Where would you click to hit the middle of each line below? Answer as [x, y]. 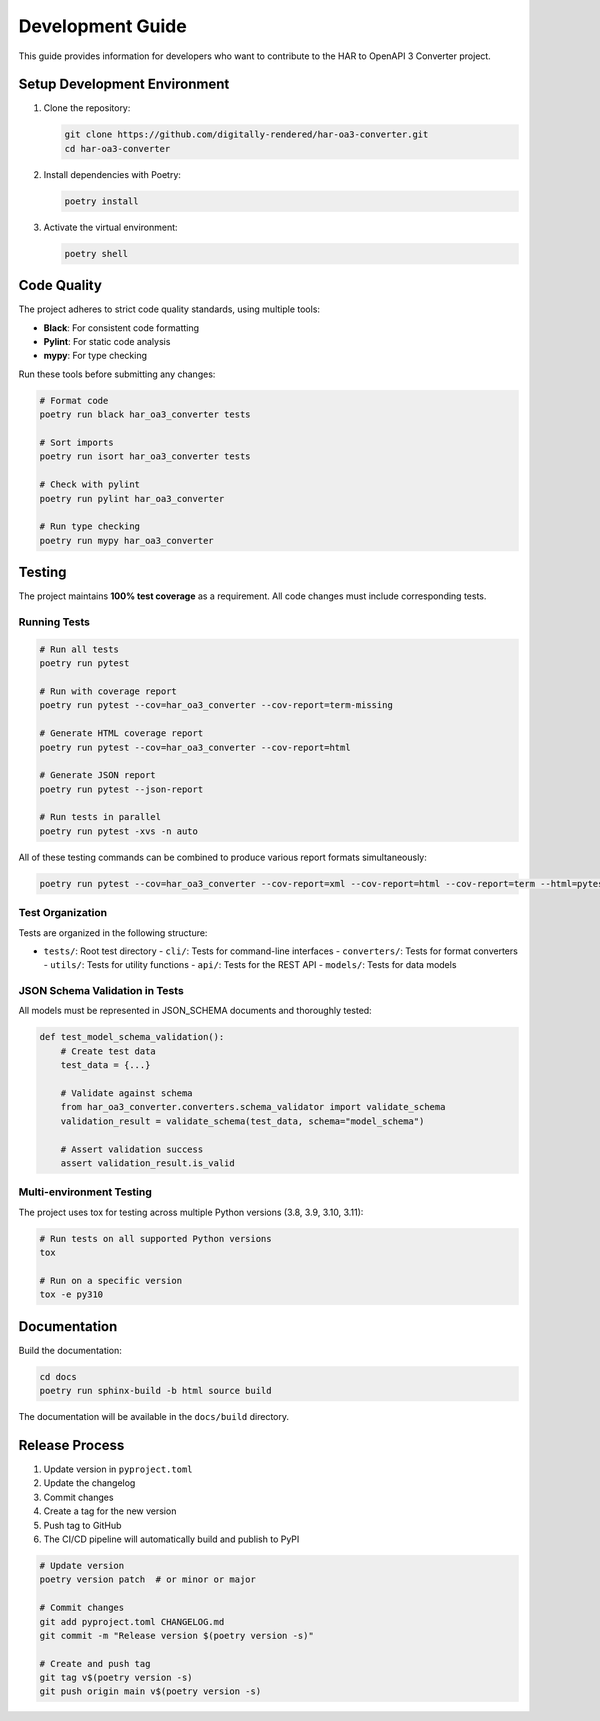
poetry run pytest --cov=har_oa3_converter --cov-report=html [195, 747]
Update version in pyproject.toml [118, 1469]
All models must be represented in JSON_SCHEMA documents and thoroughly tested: [195, 1011]
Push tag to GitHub [82, 1525]
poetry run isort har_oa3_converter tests [145, 456]
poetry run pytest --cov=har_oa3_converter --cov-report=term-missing [216, 705]
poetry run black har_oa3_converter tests [145, 414]
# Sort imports [76, 442]
